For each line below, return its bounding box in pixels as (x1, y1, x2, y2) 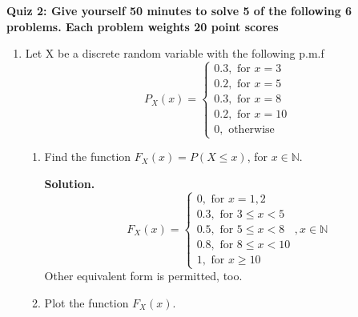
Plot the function (44, 294, 129, 311)
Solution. (44, 175, 95, 192)
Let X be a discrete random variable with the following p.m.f (25, 45, 324, 62)
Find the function (44, 148, 131, 165)
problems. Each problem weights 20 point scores (6, 18, 279, 34)
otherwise (228, 124, 275, 136)
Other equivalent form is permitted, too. (44, 267, 243, 284)
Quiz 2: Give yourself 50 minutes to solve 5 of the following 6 (6, 2, 352, 18)
